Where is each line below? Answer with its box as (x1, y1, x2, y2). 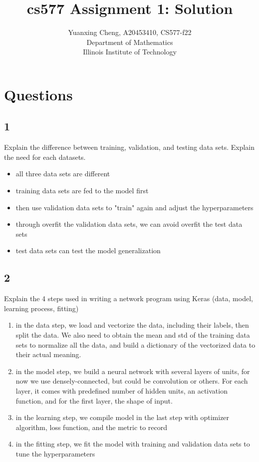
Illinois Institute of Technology (83, 46, 177, 57)
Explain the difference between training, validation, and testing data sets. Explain (4, 142, 255, 152)
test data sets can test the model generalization (15, 245, 161, 256)
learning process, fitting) (4, 303, 79, 313)
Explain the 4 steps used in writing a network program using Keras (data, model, (4, 293, 253, 304)
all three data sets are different (15, 168, 110, 179)
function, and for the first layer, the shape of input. (15, 395, 173, 406)
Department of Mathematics (86, 36, 173, 47)
